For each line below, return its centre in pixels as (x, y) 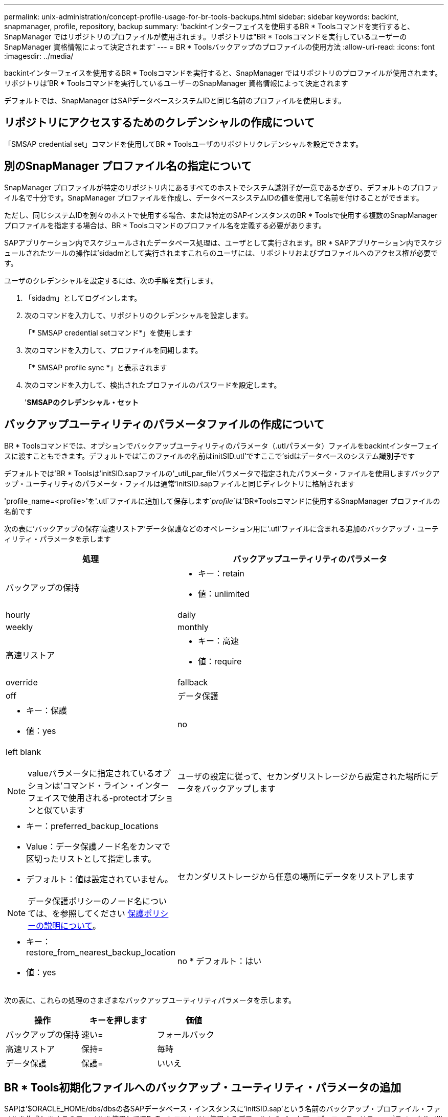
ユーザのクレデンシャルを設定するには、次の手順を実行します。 (111, 280)
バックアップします (239, 788)
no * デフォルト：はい (220, 961)
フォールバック (186, 1034)
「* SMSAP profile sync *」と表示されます (96, 367)
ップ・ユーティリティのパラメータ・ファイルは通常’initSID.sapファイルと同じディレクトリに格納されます (180, 483)
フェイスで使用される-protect (84, 798)
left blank (24, 752)
